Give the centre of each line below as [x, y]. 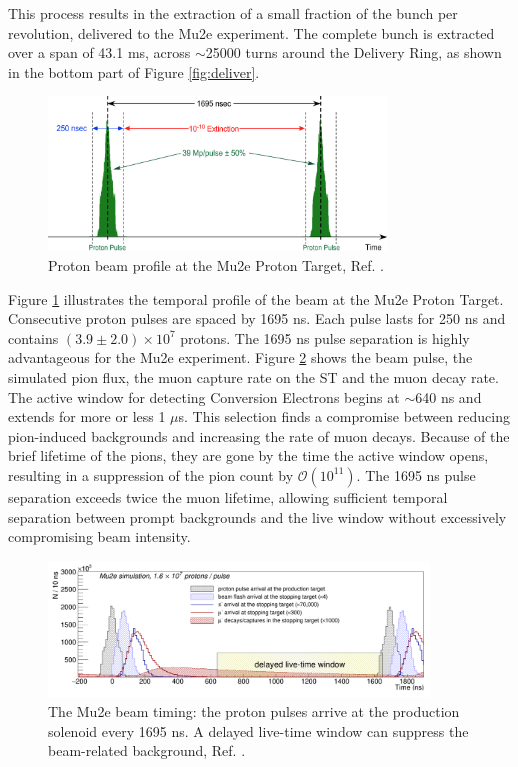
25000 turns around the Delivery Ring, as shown [353, 52]
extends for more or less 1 [87, 416]
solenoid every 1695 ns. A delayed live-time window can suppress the [258, 730]
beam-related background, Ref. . [147, 750]
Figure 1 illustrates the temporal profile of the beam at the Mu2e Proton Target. [256, 298]
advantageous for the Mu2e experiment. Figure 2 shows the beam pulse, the [240, 357]
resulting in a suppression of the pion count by [151, 474]
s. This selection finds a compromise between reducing [344, 416]
